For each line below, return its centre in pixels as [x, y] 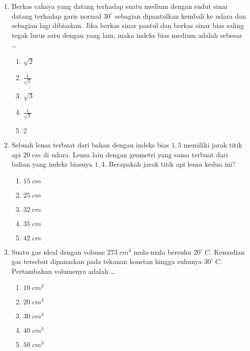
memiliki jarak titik [213, 144]
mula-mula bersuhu [162, 251]
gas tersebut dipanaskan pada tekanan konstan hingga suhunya [107, 261]
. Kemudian [227, 251]
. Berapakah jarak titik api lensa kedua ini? [170, 164]
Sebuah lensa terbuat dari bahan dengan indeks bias [90, 144]
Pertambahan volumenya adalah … [63, 271]
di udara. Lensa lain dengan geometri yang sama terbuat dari [136, 154]
